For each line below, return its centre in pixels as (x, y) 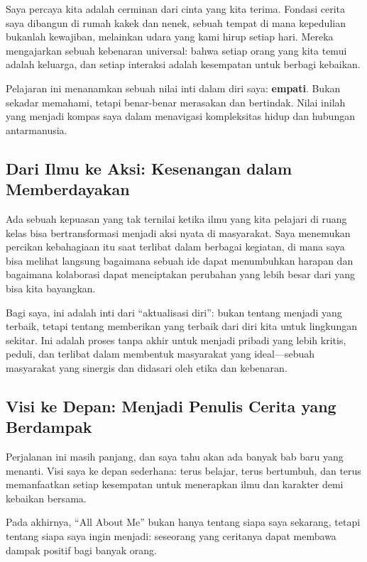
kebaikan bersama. (46, 498)
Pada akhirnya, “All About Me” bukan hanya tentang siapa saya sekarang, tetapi (183, 522)
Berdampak (49, 427)
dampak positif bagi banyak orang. (81, 550)
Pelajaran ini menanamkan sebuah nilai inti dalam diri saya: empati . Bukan (173, 88)
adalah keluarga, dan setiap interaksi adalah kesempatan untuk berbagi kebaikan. (183, 64)
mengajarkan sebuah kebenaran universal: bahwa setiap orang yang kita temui (176, 50)
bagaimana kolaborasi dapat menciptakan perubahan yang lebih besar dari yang (180, 274)
